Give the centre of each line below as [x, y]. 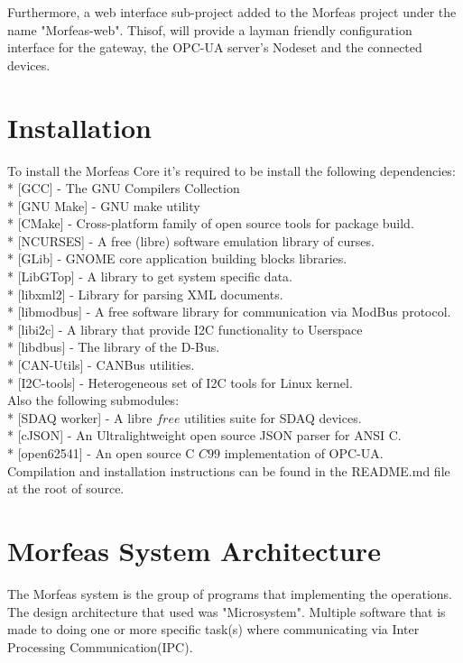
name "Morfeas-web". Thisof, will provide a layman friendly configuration [210, 29]
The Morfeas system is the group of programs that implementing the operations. [230, 593]
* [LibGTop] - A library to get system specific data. [150, 276]
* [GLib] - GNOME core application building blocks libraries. [177, 258]
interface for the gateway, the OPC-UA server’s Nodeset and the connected [215, 47]
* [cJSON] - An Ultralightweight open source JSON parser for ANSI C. [204, 435]
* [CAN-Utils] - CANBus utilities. [101, 365]
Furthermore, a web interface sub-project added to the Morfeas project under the [232, 12]
